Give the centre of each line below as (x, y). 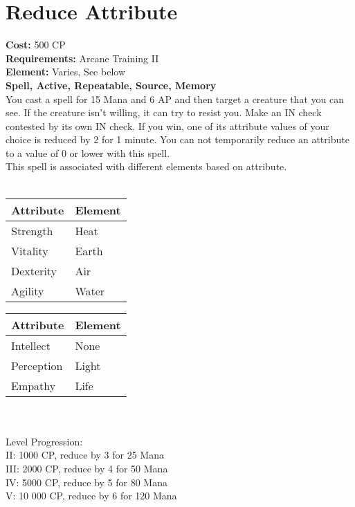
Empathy (34, 385)
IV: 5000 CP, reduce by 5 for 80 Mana (87, 482)
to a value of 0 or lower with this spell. (88, 153)
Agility (28, 291)
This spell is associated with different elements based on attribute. (146, 166)
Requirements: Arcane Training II (82, 58)
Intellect (31, 345)
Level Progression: (44, 441)
